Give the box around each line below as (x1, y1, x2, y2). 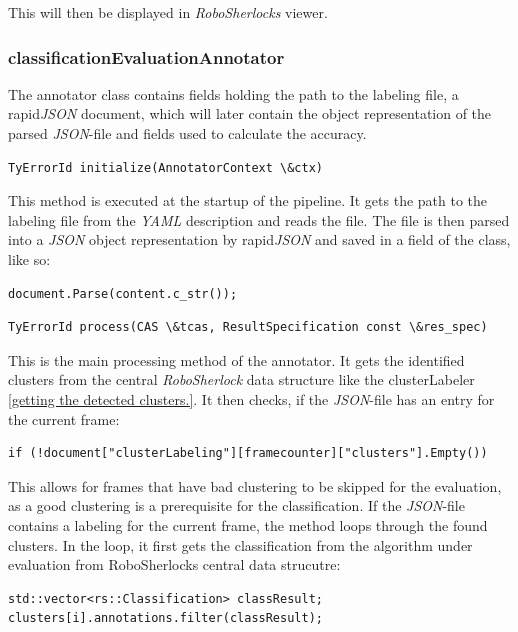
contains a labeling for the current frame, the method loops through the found (8, 514, 488, 535)
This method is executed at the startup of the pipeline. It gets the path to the (8, 190, 488, 211)
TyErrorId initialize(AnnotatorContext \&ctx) (8, 160, 323, 175)
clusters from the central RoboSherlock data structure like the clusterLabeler (8, 369, 475, 390)
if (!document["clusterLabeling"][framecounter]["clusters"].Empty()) (8, 446, 488, 461)
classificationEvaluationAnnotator (8, 44, 285, 69)
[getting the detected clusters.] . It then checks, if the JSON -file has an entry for (8, 388, 495, 409)
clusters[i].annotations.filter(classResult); (8, 611, 323, 626)
